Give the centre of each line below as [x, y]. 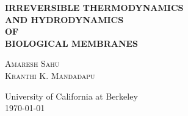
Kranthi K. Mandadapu [50, 75]
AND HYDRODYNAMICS [64, 19]
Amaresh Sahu [32, 63]
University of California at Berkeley [71, 96]
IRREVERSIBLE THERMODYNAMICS [94, 7]
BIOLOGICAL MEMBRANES [72, 43]
